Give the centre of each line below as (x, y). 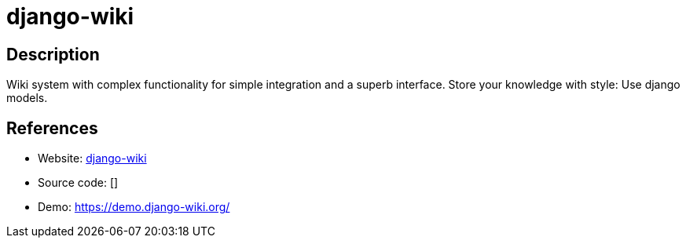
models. (27, 98)
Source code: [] (78, 183)
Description (53, 54)
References (52, 128)
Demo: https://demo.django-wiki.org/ (134, 207)
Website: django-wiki (92, 158)
